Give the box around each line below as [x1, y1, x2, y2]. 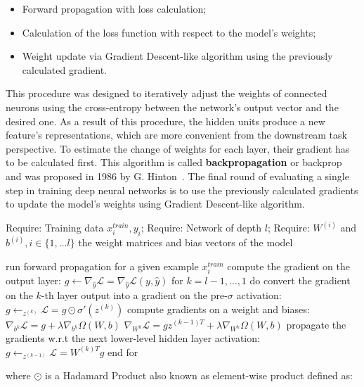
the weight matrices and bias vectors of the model [78, 235, 293, 250]
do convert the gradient [249, 273, 351, 288]
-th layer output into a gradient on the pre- [41, 287, 228, 302]
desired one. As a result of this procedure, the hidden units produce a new [6, 113, 325, 128]
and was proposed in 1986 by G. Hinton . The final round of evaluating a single [6, 168, 349, 183]
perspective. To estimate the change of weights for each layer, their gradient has [6, 141, 350, 156]
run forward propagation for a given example [6, 258, 199, 273]
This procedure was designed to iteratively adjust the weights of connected [6, 86, 327, 101]
